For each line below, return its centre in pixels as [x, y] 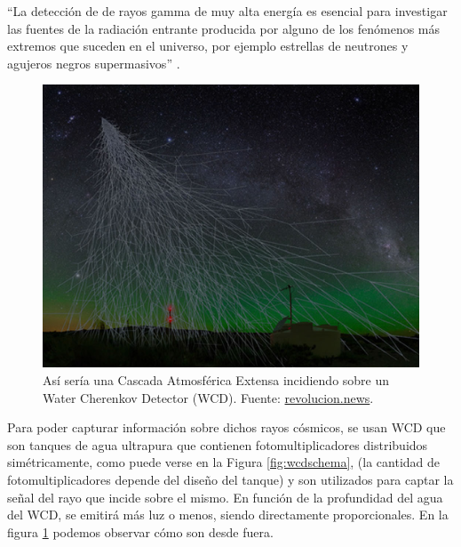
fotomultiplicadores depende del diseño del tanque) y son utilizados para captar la [230, 479]
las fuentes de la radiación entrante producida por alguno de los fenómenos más [224, 28]
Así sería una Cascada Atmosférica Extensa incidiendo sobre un [216, 379]
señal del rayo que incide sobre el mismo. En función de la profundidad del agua [225, 497]
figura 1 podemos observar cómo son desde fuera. [140, 531]
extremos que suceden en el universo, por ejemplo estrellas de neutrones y [208, 46]
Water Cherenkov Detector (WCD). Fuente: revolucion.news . [208, 397]
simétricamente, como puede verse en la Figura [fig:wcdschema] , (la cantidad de [224, 462]
